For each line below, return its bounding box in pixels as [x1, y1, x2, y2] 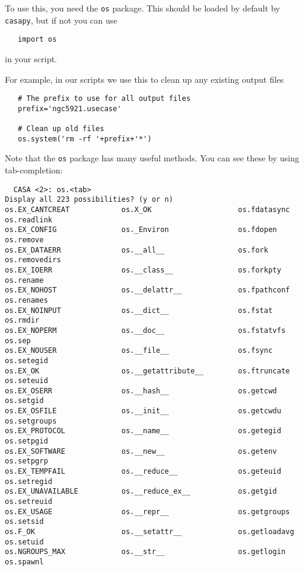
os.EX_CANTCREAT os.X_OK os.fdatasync [5, 205, 290, 214]
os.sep [5, 336, 31, 345]
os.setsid [5, 517, 44, 526]
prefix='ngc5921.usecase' [17, 104, 122, 113]
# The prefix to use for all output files [17, 94, 191, 103]
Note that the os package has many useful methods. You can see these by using [5, 152, 300, 164]
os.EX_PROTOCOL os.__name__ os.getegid [5, 427, 282, 436]
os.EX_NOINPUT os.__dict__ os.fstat [5, 306, 273, 315]
